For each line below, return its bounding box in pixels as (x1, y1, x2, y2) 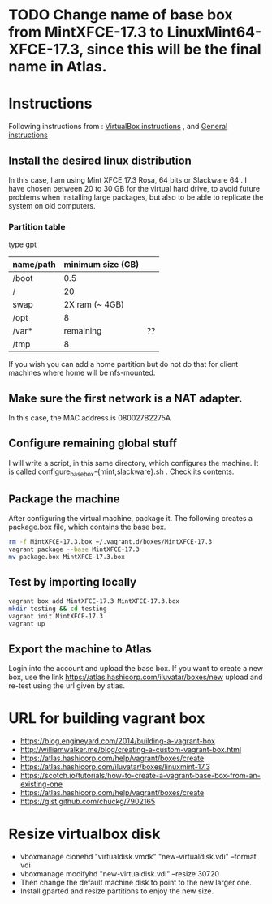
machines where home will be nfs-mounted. (8, 368, 156, 378)
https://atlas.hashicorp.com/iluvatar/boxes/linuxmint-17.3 (19, 762, 211, 772)
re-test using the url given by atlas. (8, 681, 126, 691)
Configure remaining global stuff (8, 437, 177, 450)
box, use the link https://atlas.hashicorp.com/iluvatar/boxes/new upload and (8, 672, 263, 682)
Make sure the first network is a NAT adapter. (8, 391, 243, 405)
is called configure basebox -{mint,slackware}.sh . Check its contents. (8, 467, 235, 478)
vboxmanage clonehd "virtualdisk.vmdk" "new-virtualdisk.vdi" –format (19, 852, 257, 862)
